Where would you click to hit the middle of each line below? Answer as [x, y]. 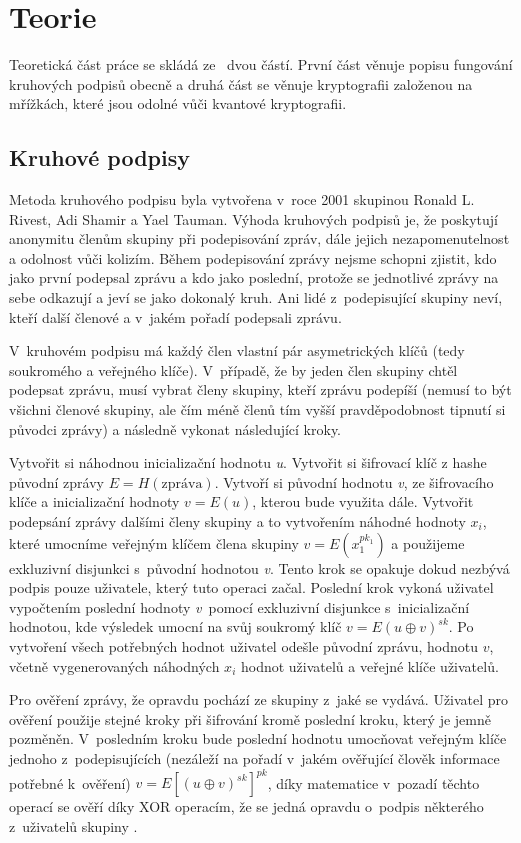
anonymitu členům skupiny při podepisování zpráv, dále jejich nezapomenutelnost [259, 238]
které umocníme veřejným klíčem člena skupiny [154, 542]
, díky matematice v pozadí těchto [373, 782]
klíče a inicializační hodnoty [94, 501]
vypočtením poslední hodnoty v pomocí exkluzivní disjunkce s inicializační [239, 606]
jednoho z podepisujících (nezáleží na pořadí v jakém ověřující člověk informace [254, 757]
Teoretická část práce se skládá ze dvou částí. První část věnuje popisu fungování [261, 64]
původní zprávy [56, 481]
